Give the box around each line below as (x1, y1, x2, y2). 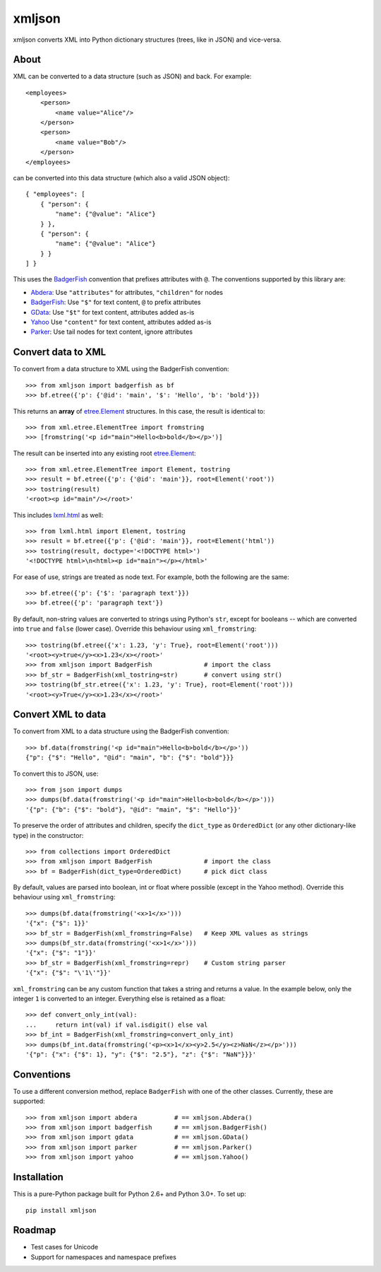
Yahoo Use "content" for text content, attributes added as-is (30, 318, 212, 327)
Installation (13, 1171, 64, 1184)
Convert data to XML (13, 346, 107, 358)
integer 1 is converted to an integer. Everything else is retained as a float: (13, 994, 226, 1003)
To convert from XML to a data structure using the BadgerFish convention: (13, 727, 229, 735)
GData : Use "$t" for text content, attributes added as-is (30, 308, 195, 316)
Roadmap (13, 1224, 56, 1237)
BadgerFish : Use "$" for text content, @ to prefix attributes (30, 298, 201, 307)
